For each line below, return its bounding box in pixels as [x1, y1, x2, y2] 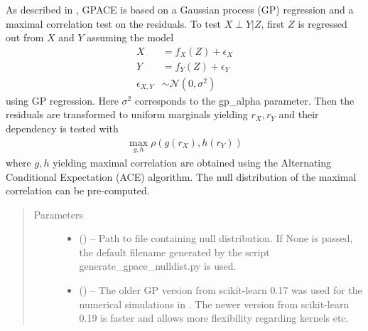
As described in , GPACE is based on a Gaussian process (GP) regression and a [6, 2, 354, 16]
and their [278, 107, 319, 122]
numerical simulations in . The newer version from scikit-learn [79, 296, 350, 311]
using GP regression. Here [6, 93, 119, 107]
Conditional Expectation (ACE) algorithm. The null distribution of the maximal [6, 169, 357, 184]
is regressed [298, 16, 347, 31]
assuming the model [87, 30, 174, 45]
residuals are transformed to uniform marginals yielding [6, 107, 248, 122]
